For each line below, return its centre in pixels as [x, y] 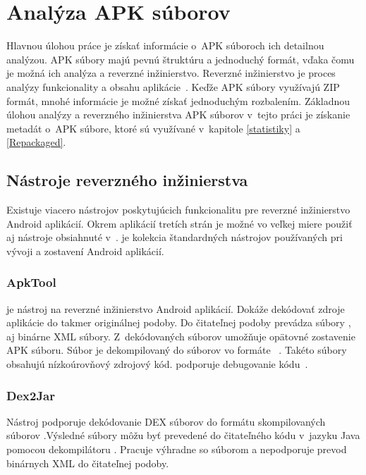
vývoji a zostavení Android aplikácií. [85, 251]
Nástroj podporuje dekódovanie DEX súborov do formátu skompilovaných [166, 421]
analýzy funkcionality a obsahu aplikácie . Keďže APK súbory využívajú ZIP [173, 86]
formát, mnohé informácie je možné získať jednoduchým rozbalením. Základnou [178, 100]
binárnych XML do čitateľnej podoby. [88, 463]
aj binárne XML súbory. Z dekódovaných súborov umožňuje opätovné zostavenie [181, 336]
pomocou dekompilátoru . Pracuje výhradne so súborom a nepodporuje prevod [177, 449]
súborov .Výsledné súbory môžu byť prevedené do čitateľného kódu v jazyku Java [183, 435]
